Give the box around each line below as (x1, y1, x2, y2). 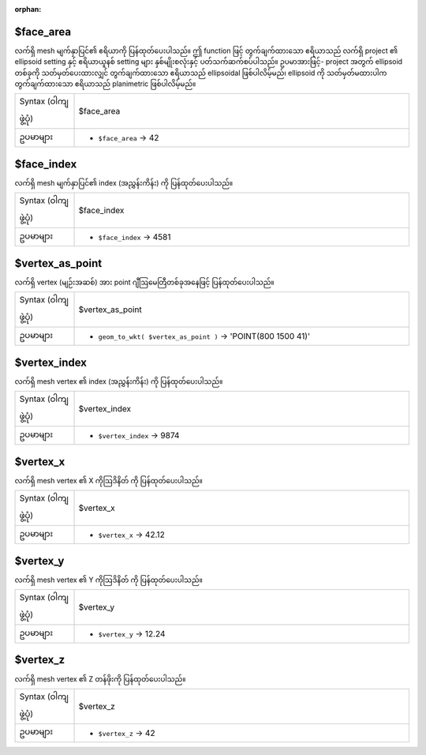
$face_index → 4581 (98, 231, 171, 242)
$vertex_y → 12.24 (98, 629, 166, 639)
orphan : (14, 5, 42, 13)
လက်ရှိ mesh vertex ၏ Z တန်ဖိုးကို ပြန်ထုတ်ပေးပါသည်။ (14, 674, 186, 683)
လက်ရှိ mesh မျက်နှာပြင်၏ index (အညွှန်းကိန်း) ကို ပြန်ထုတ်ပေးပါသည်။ (14, 178, 234, 187)
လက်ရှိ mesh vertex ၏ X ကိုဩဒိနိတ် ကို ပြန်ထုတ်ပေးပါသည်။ (14, 475, 203, 485)
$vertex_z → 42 (98, 727, 155, 738)
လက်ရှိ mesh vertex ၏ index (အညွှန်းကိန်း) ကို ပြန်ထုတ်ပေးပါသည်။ (14, 376, 223, 386)
